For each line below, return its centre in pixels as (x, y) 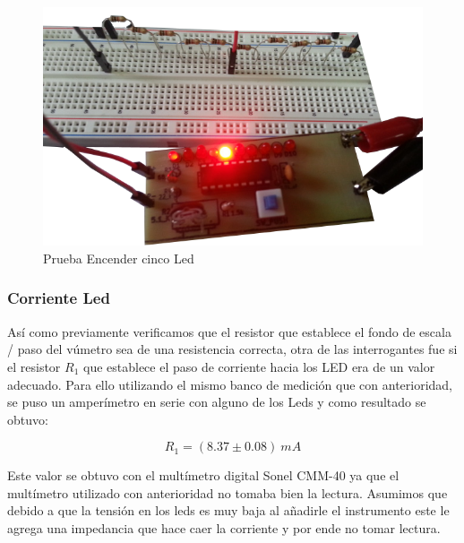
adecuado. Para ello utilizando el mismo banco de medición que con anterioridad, (230, 384)
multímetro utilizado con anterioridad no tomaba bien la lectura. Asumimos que (228, 492)
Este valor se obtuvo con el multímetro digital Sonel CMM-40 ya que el (203, 475)
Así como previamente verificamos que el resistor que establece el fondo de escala (229, 331)
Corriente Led (59, 298)
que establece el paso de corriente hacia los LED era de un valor (259, 366)
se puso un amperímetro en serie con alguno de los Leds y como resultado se (217, 402)
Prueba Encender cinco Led (119, 258)
